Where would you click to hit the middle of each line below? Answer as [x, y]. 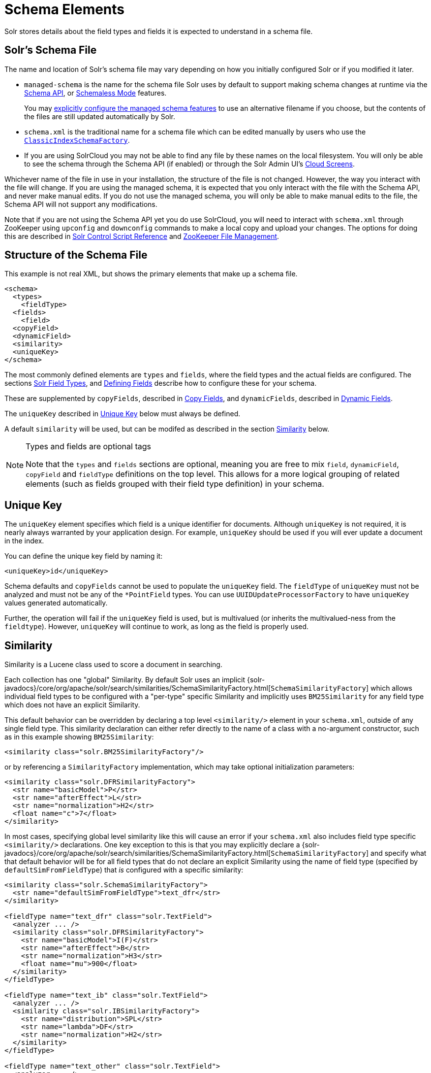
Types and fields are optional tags [88, 447]
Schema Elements [65, 9]
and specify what [399, 853]
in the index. [24, 541]
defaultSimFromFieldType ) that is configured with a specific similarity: [124, 870]
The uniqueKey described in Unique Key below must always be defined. [123, 414]
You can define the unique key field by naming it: [84, 556]
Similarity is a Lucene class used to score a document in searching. [113, 665]
